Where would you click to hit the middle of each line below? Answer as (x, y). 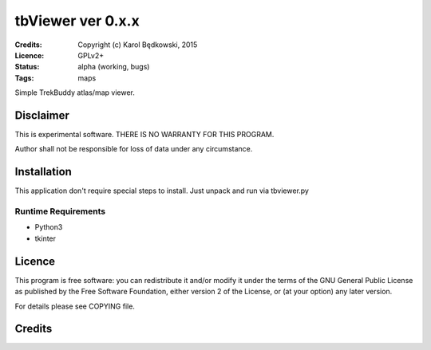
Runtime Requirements (60, 211)
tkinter (45, 238)
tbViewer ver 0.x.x (77, 21)
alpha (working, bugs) (114, 67)
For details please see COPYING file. (75, 306)
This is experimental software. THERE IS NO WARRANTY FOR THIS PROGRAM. (144, 135)
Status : (27, 67)
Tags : (24, 78)
